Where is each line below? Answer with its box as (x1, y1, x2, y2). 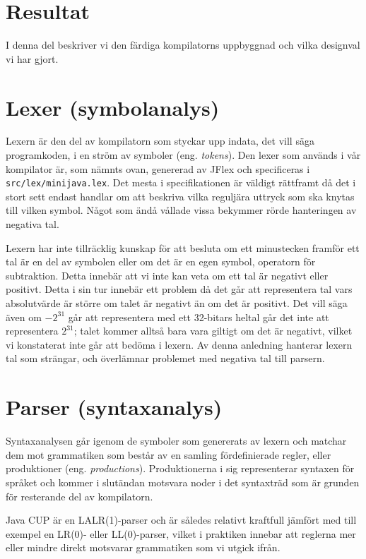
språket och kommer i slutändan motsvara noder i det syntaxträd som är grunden (6, 474, 360, 489)
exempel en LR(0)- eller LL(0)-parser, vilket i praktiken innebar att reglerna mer (6, 526, 356, 541)
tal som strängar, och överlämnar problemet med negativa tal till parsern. (6, 351, 325, 366)
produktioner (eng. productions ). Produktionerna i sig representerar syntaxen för (6, 461, 355, 476)
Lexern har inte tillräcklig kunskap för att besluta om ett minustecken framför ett (6, 240, 360, 255)
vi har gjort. (6, 51, 59, 66)
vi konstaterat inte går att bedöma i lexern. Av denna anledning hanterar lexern (6, 337, 353, 351)
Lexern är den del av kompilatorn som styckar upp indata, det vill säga (6, 133, 314, 148)
